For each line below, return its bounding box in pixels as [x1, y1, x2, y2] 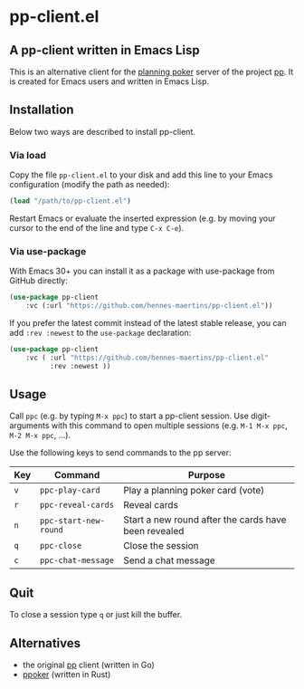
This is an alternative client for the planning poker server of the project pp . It [9, 66, 294, 77]
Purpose [188, 469, 226, 482]
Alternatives [9, 636, 81, 651]
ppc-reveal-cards [39, 500, 115, 511]
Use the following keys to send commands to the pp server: [9, 447, 233, 458]
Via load [9, 148, 47, 161]
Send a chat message [123, 554, 215, 567]
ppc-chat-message [39, 555, 115, 566]
